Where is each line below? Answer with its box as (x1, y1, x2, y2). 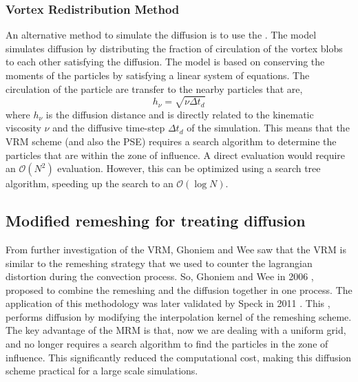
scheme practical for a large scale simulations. (6, 363, 198, 378)
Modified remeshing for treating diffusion (6, 210, 306, 231)
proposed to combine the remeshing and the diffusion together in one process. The (6, 282, 352, 297)
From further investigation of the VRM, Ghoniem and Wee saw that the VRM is (6, 242, 346, 256)
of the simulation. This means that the (187, 120, 350, 135)
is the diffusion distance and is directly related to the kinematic (45, 107, 314, 121)
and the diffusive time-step (52, 120, 165, 135)
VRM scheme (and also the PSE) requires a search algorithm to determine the (6, 134, 337, 148)
